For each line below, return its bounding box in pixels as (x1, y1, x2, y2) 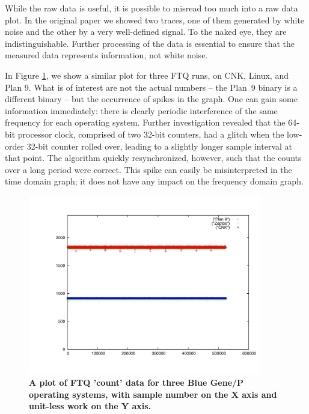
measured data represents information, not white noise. (5, 49, 208, 61)
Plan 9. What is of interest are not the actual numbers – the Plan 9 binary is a (5, 81, 298, 93)
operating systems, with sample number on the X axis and (29, 388, 277, 400)
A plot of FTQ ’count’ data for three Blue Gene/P (29, 376, 244, 389)
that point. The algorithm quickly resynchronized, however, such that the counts (5, 151, 302, 164)
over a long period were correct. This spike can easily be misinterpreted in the (5, 163, 292, 175)
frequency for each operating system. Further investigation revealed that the (5, 116, 286, 129)
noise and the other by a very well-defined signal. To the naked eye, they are (5, 25, 287, 38)
